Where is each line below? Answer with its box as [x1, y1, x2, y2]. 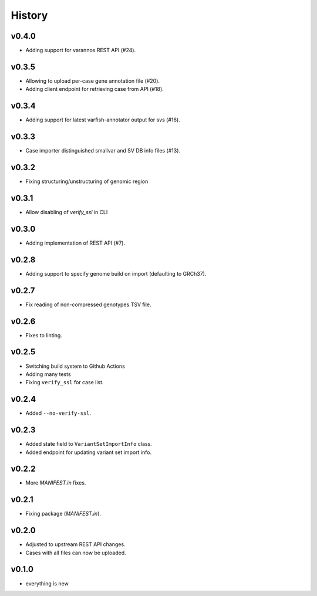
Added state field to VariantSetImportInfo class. [25, 441, 152, 448]
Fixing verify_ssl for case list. [25, 379, 104, 386]
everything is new [25, 580, 69, 587]
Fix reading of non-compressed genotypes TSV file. [25, 301, 151, 308]
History [11, 9, 48, 22]
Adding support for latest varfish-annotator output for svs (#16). [25, 116, 180, 123]
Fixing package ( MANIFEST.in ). [25, 510, 102, 517]
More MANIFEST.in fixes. [25, 479, 86, 486]
